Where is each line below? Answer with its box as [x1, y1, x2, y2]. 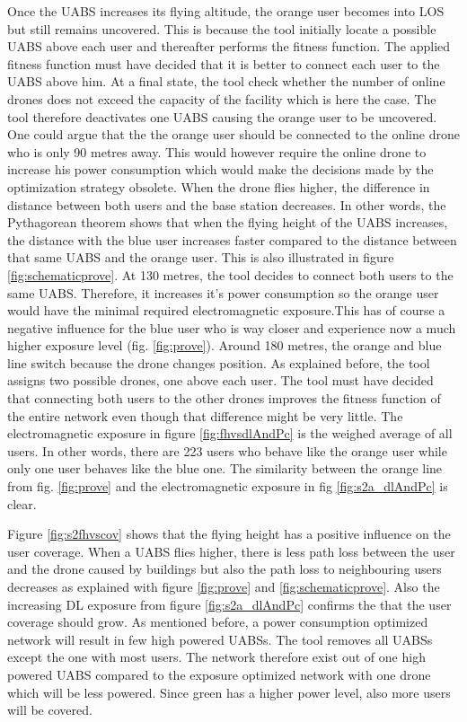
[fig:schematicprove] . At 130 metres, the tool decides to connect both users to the [7, 265, 454, 284]
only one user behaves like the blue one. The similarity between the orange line [7, 459, 443, 478]
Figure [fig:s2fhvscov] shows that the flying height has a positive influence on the [7, 524, 451, 543]
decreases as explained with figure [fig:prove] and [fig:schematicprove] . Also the [7, 577, 440, 595]
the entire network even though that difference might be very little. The [7, 406, 403, 425]
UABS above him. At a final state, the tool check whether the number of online [7, 72, 445, 91]
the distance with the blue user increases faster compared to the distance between [7, 230, 457, 249]
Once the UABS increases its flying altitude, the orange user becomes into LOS [7, 2, 445, 20]
